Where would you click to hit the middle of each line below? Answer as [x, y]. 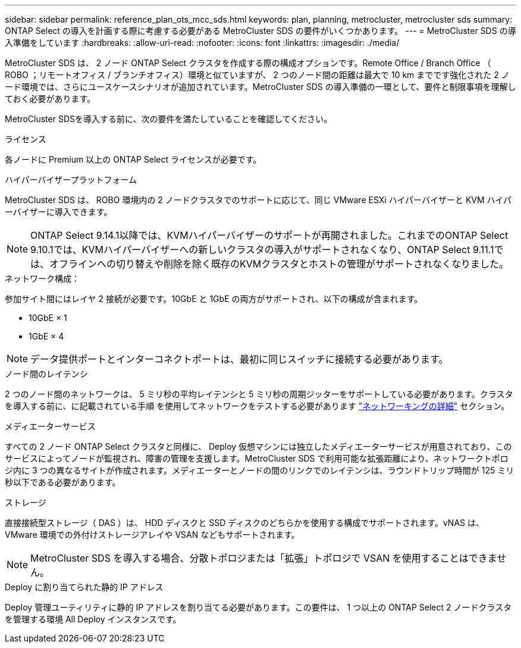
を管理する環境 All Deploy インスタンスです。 [93, 619]
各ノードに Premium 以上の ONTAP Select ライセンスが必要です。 [133, 159]
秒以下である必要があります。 [63, 482]
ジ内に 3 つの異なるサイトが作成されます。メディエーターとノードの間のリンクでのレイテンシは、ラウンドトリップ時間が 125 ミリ [260, 470]
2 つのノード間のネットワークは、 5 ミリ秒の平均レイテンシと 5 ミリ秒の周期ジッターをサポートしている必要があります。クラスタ [259, 394]
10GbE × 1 [48, 318]
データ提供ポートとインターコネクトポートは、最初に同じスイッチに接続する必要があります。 [239, 359]
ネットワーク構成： [42, 278]
